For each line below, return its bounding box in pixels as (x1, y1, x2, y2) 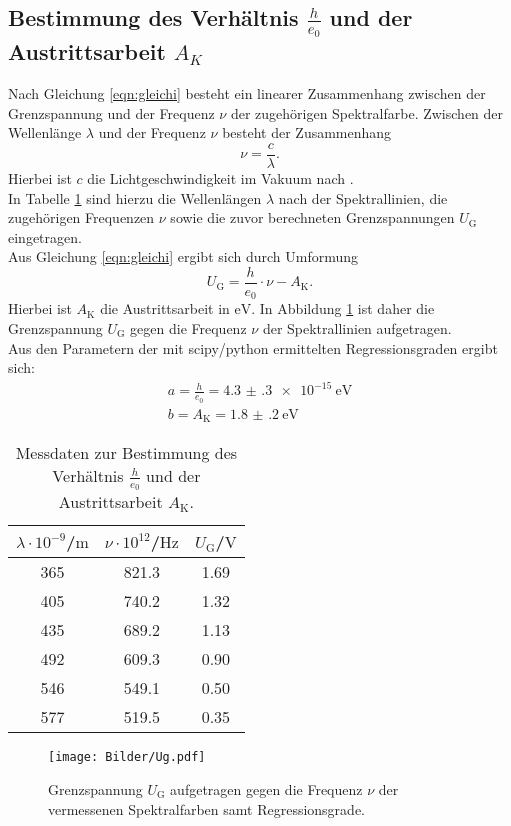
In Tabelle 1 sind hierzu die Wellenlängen (8, 187, 262, 208)
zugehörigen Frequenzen (8, 207, 155, 228)
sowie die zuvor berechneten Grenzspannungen (170, 207, 455, 228)
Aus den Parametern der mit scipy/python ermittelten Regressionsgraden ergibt (8, 337, 498, 358)
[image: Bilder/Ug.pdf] (48, 750, 206, 765)
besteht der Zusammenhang (222, 122, 392, 143)
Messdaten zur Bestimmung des (15, 441, 238, 465)
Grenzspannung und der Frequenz (8, 102, 215, 123)
